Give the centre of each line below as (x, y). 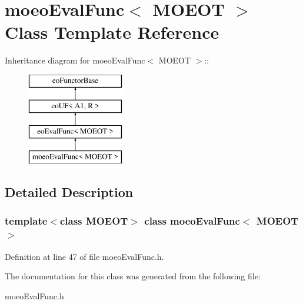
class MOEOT (94, 221)
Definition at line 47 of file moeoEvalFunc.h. (84, 256)
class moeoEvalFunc (192, 221)
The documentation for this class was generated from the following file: (133, 276)
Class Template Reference (112, 32)
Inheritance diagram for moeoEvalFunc (75, 60)
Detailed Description (69, 192)
